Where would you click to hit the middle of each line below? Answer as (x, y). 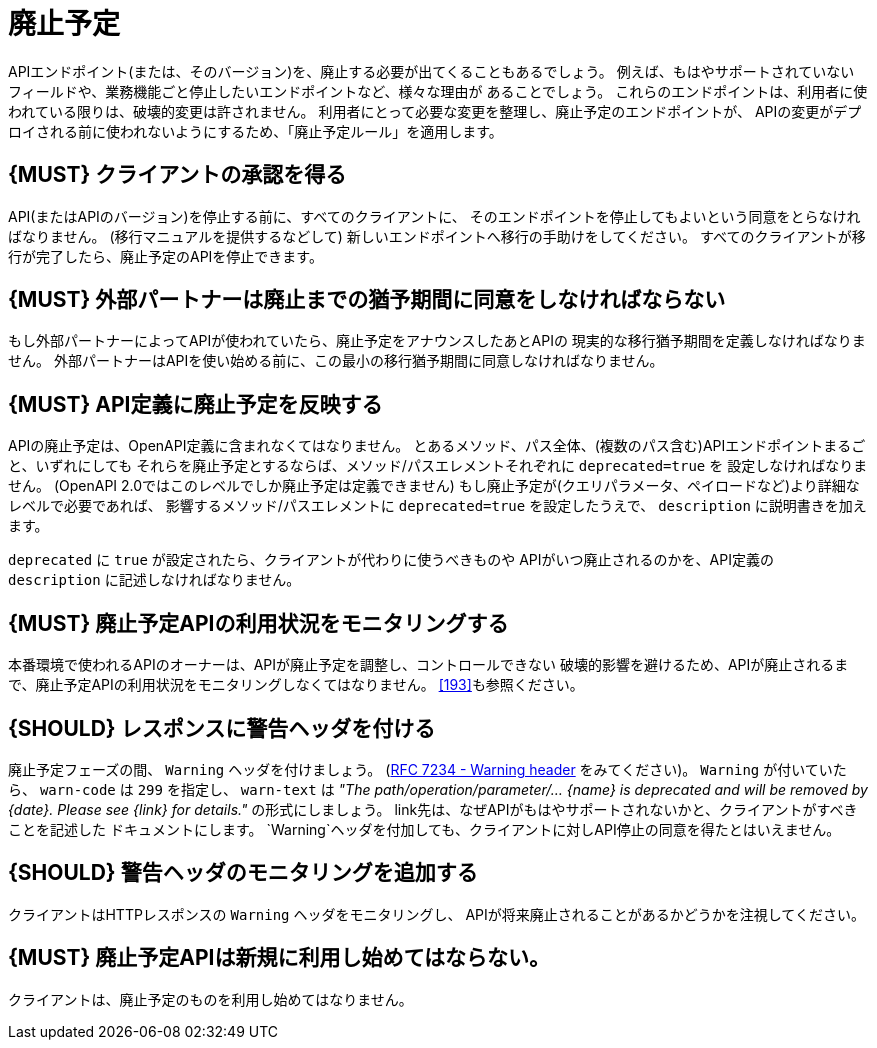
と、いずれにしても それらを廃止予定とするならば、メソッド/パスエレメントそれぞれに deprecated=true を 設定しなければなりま (438, 466)
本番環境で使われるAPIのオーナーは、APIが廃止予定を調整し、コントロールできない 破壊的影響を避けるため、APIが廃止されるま (428, 665)
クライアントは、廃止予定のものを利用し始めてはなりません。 (210, 999)
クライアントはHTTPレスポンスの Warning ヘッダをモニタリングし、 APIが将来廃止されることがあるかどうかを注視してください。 (436, 914)
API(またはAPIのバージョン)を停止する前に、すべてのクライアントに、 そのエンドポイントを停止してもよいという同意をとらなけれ (434, 216)
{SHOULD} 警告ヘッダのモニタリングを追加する (243, 873)
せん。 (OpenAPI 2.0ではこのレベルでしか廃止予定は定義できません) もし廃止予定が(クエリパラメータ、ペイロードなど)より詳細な (434, 486)
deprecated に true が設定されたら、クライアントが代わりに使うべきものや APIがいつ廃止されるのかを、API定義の (391, 560)
